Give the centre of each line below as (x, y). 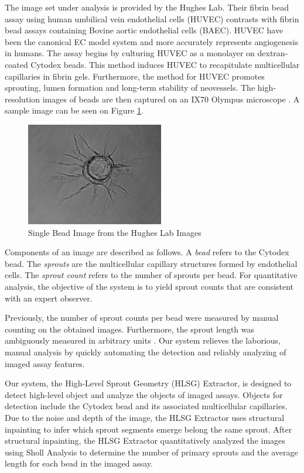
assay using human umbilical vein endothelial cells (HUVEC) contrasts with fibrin (152, 18)
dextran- (273, 53)
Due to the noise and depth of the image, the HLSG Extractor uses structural (145, 417)
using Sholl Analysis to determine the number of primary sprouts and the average (151, 452)
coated (16, 64)
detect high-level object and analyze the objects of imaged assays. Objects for (144, 394)
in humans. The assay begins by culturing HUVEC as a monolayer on (130, 53)
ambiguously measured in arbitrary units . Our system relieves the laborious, (143, 340)
